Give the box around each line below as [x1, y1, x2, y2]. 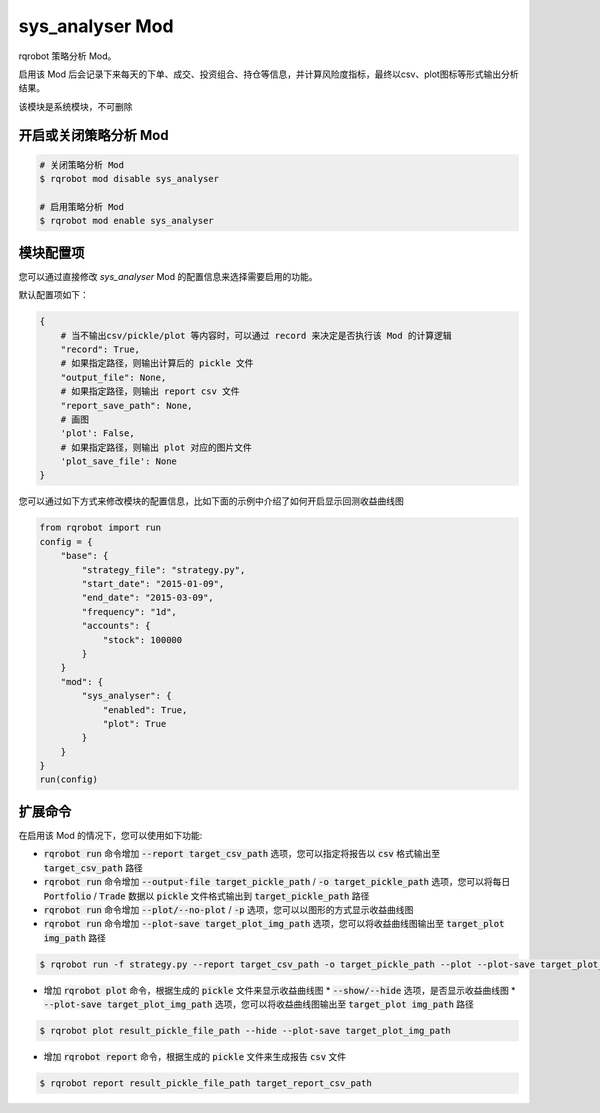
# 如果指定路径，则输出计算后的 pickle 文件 [60, 358, 254, 369]
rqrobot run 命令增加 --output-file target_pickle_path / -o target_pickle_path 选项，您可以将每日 [43, 876, 511, 888]
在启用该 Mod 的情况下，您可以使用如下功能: [18, 829, 203, 841]
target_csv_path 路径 [43, 861, 144, 874]
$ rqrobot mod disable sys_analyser [39, 173, 220, 185]
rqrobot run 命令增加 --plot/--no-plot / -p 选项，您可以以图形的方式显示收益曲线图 [43, 903, 414, 915]
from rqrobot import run [39, 522, 162, 534]
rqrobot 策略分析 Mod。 [18, 50, 117, 62]
